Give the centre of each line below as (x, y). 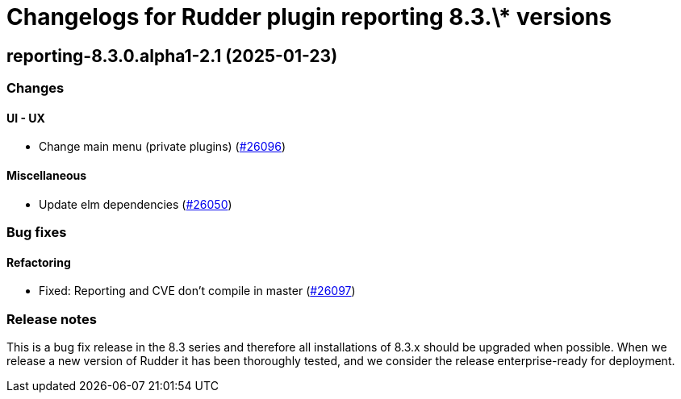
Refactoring (39, 262)
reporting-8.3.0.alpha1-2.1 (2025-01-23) (172, 56)
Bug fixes (37, 232)
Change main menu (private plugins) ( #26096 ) (163, 147)
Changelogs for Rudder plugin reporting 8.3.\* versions (309, 17)
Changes (36, 88)
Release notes (52, 319)
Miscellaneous (47, 175)
